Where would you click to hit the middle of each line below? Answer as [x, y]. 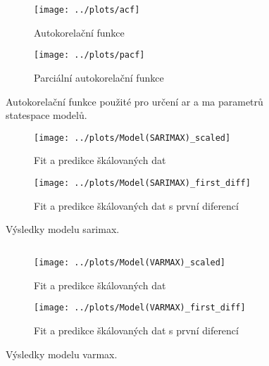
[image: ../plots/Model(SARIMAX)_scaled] [132, 138]
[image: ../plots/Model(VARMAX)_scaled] [130, 263]
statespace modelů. [46, 115]
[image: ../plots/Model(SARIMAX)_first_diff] [142, 183]
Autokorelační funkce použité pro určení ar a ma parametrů [134, 101]
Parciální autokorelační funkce [99, 77]
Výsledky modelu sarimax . [63, 229]
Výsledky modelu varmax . [62, 354]
